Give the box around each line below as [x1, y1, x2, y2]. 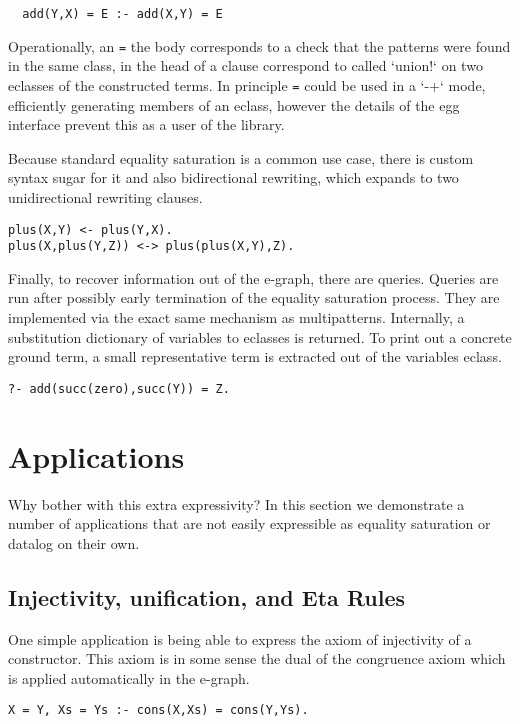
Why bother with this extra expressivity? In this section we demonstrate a [8, 493, 465, 514]
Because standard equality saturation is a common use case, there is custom [8, 147, 474, 168]
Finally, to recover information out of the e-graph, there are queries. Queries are [8, 267, 499, 288]
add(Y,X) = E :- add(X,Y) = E [22, 7, 223, 21]
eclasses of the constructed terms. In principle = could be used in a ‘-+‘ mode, [8, 74, 486, 95]
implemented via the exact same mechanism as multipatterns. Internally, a [8, 307, 465, 328]
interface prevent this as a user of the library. [8, 114, 285, 135]
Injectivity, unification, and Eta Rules [8, 581, 406, 612]
